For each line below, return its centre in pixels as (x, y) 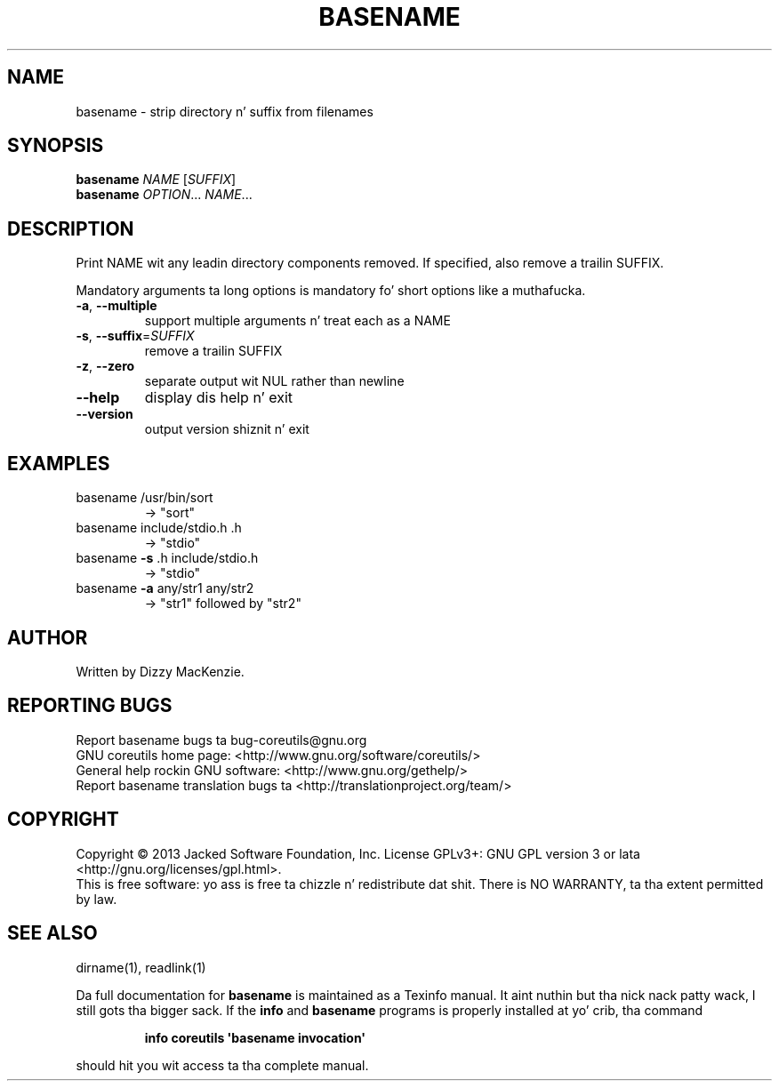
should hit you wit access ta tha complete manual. (222, 1065)
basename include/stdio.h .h (159, 528)
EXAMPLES (59, 463)
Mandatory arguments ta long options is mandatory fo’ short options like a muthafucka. (331, 291)
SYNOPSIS (56, 146)
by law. (96, 899)
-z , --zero (105, 366)
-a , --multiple (116, 306)
